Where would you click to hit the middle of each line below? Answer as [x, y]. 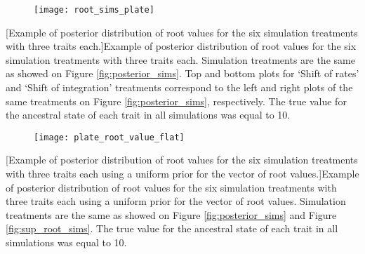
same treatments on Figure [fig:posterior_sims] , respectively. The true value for [176, 101]
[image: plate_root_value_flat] [109, 137]
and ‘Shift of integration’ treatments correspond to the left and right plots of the [179, 87]
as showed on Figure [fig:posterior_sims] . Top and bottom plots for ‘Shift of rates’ [182, 73]
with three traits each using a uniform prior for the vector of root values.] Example [182, 174]
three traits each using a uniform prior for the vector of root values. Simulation [176, 201]
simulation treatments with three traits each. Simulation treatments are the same [180, 59]
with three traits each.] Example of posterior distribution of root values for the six [181, 46]
